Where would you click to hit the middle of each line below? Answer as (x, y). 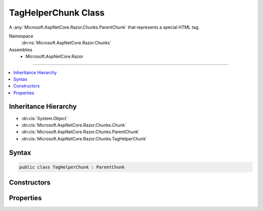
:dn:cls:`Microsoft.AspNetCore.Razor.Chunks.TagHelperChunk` (84, 139)
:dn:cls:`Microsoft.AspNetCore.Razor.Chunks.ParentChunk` (80, 132)
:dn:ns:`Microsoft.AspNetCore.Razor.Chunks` (66, 43)
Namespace (21, 36)
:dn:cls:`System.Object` (45, 118)
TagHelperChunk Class (57, 13)
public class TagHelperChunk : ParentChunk (72, 167)
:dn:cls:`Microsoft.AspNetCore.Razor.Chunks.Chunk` (74, 125)
